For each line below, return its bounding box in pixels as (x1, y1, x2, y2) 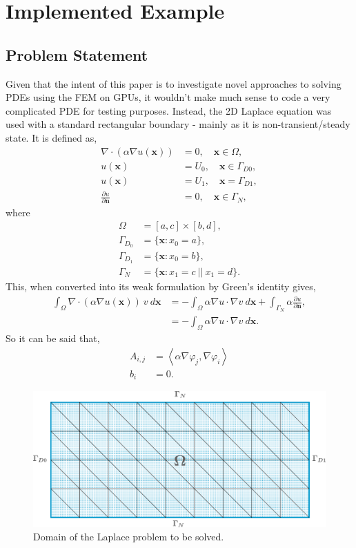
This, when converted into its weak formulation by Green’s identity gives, (6, 278, 316, 293)
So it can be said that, (6, 331, 100, 346)
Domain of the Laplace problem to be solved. (33, 529, 224, 544)
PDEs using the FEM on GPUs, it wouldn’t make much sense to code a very (6, 90, 330, 104)
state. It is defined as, (6, 130, 97, 144)
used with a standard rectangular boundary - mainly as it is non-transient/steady (6, 117, 350, 131)
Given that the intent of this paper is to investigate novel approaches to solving (6, 76, 342, 91)
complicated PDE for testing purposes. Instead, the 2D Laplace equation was (6, 103, 332, 117)
